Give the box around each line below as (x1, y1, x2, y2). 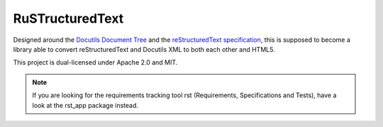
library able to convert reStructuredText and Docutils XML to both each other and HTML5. (13, 45, 276, 53)
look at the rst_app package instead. (32, 101, 138, 109)
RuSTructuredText (13, 11, 124, 26)
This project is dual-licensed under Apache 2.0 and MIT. (13, 58, 178, 67)
